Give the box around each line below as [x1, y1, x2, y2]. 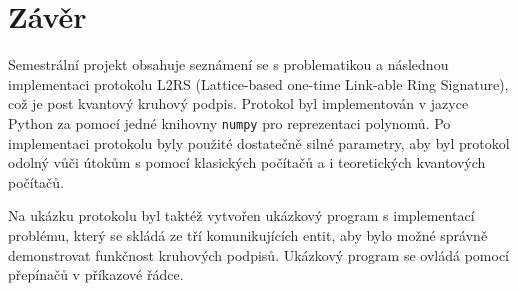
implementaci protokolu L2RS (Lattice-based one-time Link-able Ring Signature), [8, 73, 509, 94]
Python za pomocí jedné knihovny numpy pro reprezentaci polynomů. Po [8, 112, 451, 133]
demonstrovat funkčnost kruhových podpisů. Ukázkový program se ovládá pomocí [8, 244, 510, 265]
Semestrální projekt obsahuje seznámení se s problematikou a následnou [8, 54, 449, 75]
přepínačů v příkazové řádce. [8, 264, 184, 285]
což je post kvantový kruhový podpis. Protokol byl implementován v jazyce [8, 93, 469, 114]
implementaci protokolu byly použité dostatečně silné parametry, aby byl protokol [8, 132, 510, 153]
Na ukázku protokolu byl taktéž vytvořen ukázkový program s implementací [8, 205, 475, 226]
